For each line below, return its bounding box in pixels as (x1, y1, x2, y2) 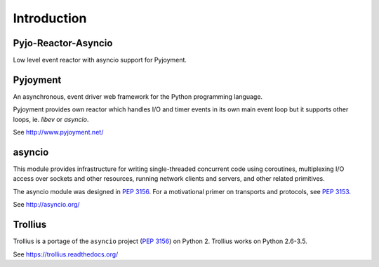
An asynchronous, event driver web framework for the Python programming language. (13, 92, 263, 101)
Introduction (13, 11, 87, 26)
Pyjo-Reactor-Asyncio (13, 37, 113, 49)
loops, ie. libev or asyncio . (13, 115, 89, 123)
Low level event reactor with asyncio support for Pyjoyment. (13, 56, 187, 64)
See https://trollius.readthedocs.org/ (13, 249, 119, 259)
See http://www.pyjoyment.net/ (13, 128, 104, 137)
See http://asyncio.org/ (13, 200, 80, 209)
